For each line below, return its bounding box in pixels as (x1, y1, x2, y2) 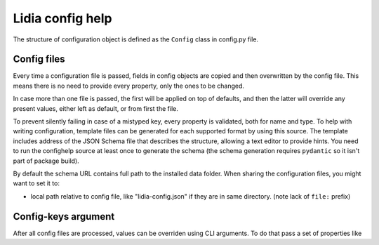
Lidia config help (13, 11, 112, 26)
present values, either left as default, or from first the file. (13, 104, 178, 112)
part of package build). (13, 157, 80, 165)
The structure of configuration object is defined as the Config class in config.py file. (13, 35, 259, 44)
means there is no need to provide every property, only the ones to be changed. (13, 81, 245, 90)
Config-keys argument (13, 211, 115, 223)
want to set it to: (13, 179, 60, 187)
